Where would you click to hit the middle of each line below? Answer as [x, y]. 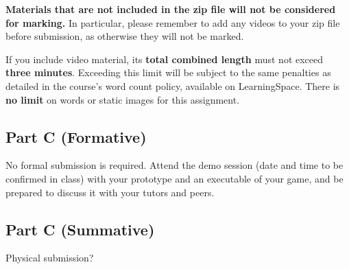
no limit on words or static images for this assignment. [123, 99]
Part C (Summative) [80, 229]
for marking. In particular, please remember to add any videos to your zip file [173, 22]
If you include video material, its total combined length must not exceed [165, 59]
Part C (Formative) [76, 136]
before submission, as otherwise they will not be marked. [125, 36]
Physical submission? [50, 258]
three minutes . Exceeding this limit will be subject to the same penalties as [168, 72]
